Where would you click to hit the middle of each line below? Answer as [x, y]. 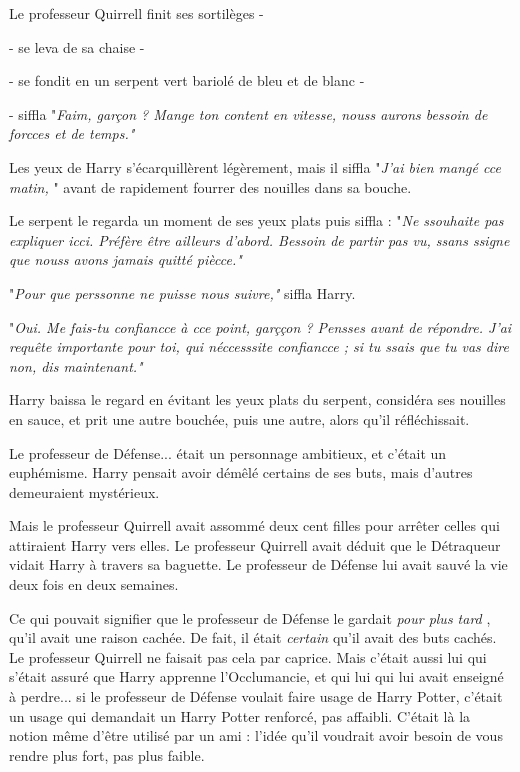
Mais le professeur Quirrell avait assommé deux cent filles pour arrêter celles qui [254, 525]
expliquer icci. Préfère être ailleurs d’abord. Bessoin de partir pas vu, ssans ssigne [259, 239]
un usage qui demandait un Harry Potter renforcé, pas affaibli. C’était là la [240, 715]
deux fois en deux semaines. [94, 584]
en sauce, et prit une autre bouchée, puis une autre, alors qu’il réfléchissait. [239, 418]
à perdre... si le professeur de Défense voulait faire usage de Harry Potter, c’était [256, 696]
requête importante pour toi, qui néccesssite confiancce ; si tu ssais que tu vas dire [259, 346]
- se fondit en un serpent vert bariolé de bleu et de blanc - [187, 80]
